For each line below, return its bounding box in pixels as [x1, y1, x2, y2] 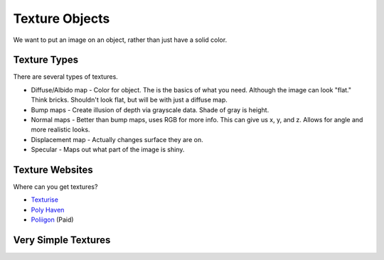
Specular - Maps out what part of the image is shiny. [31, 146, 185, 154]
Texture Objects [13, 11, 110, 26]
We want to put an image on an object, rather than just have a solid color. [13, 36, 228, 44]
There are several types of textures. [13, 72, 119, 81]
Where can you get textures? [13, 183, 98, 191]
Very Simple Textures [13, 234, 111, 247]
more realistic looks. [31, 125, 90, 134]
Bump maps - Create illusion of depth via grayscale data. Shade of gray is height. [31, 105, 270, 114]
